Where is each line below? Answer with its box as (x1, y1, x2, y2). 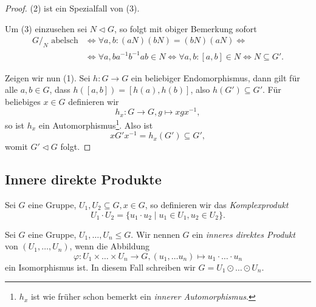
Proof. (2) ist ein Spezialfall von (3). (5, 2, 140, 14)
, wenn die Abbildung (69, 240, 150, 252)
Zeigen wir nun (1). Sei (5, 71, 91, 84)
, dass (49, 83, 70, 96)
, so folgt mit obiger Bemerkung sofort (114, 22, 257, 35)
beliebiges (5, 95, 41, 107)
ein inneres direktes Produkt (192, 228, 295, 240)
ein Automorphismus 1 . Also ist (38, 116, 153, 131)
